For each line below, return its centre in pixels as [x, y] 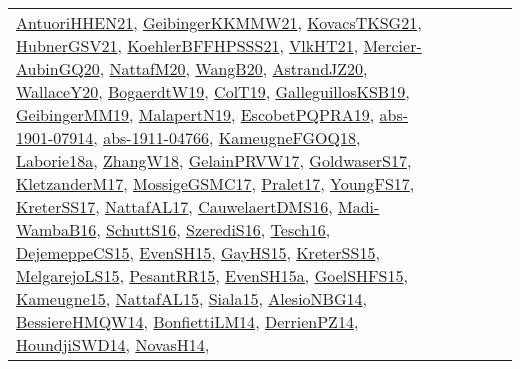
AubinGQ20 [58, 68]
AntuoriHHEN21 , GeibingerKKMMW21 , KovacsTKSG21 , [219, 22]
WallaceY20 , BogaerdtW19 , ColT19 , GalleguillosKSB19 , [213, 91]
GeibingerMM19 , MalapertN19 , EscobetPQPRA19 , [195, 114]
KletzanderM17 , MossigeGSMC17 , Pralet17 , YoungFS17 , [215, 183]
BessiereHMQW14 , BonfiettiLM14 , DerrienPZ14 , [187, 321]
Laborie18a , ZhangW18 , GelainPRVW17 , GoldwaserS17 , [214, 160]
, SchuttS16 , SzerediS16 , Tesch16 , [213, 229]
